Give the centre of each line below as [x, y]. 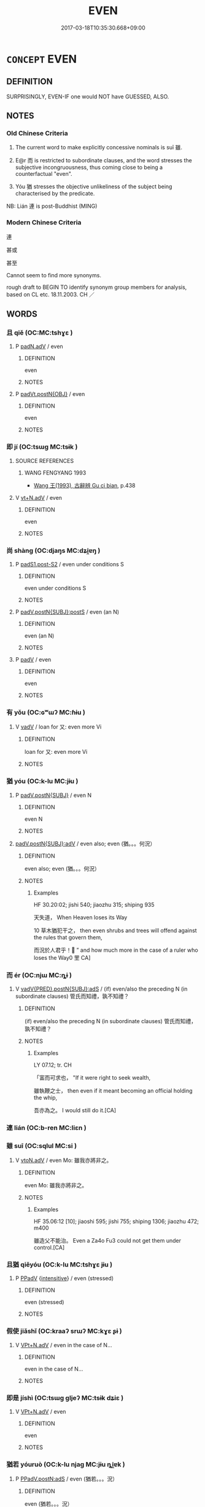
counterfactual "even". [44, 174]
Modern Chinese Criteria [44, 223]
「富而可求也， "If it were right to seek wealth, [92, 1077]
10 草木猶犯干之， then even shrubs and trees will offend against [115, 930]
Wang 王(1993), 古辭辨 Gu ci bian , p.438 [84, 485]
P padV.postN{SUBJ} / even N [53, 795]
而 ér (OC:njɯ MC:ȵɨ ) [39, 975]
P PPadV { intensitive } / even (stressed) [64, 1278]
